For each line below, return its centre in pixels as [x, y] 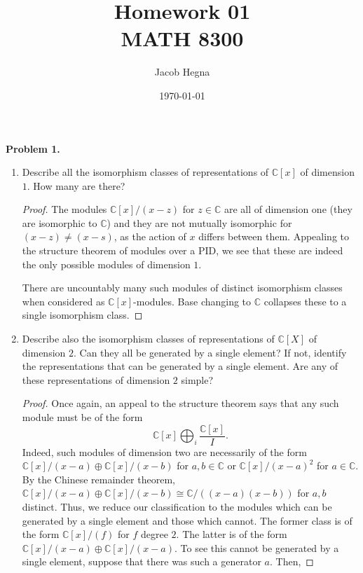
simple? [197, 379]
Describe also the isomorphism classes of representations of [148, 339]
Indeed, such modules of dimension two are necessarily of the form [164, 451]
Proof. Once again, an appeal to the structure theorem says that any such [180, 403]
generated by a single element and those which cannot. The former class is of [187, 520]
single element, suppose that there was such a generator [142, 561]
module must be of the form [82, 417]
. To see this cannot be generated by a [256, 547]
